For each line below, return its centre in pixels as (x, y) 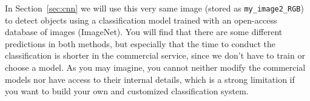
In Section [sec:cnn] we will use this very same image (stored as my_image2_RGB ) (154, 8)
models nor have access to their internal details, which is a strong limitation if (150, 79)
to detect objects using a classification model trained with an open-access (141, 20)
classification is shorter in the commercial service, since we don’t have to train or (155, 55)
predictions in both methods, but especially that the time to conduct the (140, 43)
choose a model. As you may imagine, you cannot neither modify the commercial (155, 67)
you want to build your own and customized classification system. (127, 91)
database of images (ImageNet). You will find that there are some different (144, 32)
